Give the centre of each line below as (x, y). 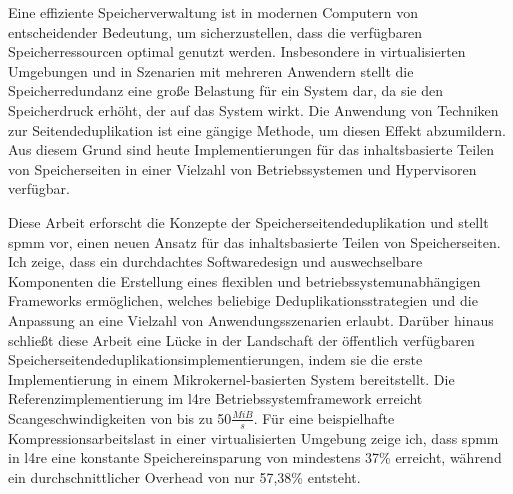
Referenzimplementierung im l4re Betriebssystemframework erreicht (215, 398)
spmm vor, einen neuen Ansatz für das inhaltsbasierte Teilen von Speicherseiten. (254, 241)
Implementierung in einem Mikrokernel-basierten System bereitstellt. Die (231, 378)
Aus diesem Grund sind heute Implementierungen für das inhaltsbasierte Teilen (251, 149)
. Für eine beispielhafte (324, 417)
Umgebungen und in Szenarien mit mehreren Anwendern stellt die (211, 70)
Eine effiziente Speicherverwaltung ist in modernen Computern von (213, 12)
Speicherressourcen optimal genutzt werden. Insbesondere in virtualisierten (237, 51)
